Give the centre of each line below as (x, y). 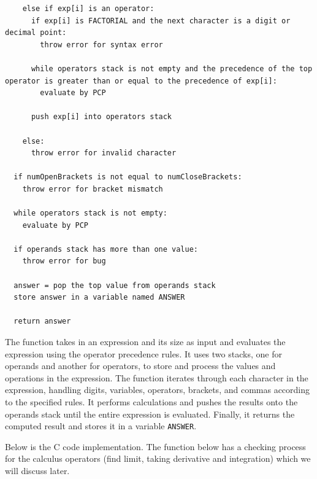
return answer (42, 321)
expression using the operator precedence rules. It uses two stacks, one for (143, 353)
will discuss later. (37, 471)
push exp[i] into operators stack (101, 117)
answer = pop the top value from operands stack (115, 285)
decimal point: (36, 33)
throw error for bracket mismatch (93, 189)
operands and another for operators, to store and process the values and (140, 366)
